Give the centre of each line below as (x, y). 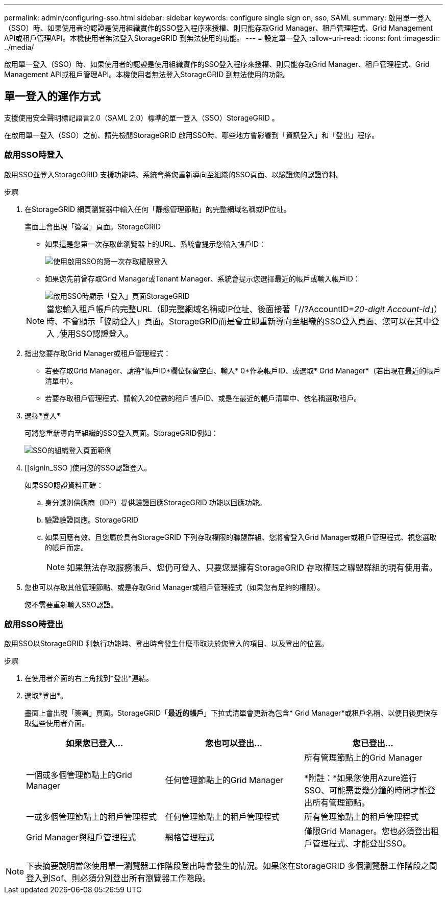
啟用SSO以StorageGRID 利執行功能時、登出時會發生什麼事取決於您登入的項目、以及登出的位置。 (166, 644)
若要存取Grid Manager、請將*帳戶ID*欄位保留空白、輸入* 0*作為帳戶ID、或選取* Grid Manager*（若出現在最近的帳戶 (243, 370)
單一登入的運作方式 (52, 97)
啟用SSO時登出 (34, 624)
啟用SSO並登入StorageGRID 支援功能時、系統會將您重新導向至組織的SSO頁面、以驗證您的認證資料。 (174, 174)
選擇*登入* (43, 415)
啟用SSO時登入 (34, 155)
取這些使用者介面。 (57, 723)
